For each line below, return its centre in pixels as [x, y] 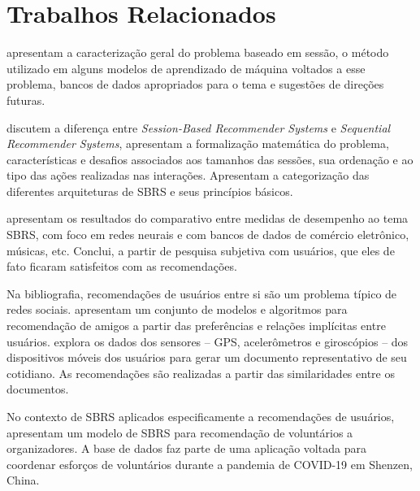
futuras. [26, 100]
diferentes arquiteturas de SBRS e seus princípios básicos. [150, 191]
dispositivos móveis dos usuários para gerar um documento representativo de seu [207, 357]
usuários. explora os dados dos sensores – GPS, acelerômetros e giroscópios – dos [208, 341]
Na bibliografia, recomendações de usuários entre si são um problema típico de [202, 293]
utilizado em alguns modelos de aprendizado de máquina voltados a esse [186, 68]
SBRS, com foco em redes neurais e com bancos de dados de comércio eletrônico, [208, 235]
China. [23, 480]
